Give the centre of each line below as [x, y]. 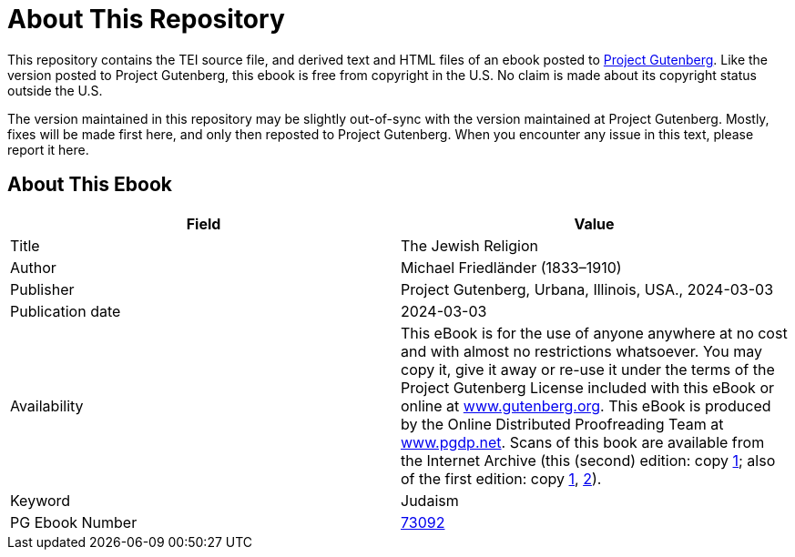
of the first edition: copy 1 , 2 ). [501, 478]
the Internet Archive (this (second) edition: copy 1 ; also [588, 460]
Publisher [42, 289]
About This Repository [146, 19]
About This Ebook [90, 185]
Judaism [430, 500]
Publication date [66, 311]
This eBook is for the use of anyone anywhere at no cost [594, 333]
